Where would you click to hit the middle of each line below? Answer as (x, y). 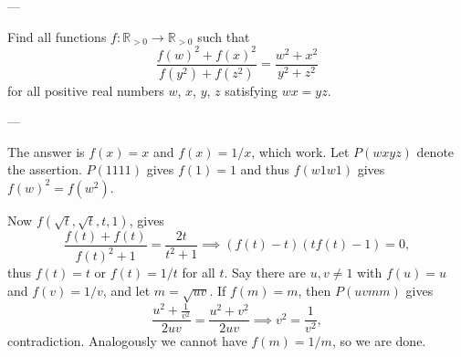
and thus (265, 169)
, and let (126, 290)
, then (314, 290)
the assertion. (45, 169)
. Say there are (265, 273)
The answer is (46, 151)
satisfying (251, 90)
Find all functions (57, 36)
